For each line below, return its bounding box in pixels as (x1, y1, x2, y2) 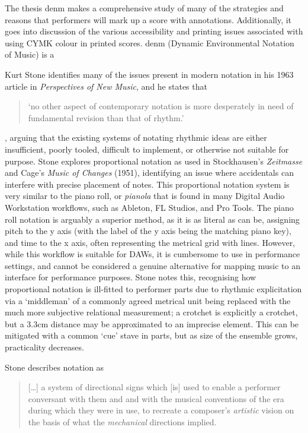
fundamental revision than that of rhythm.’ (28, 111, 184, 124)
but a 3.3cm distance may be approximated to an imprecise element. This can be (5, 317, 299, 330)
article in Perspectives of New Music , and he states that (5, 80, 207, 92)
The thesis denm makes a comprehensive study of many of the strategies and (5, 2, 284, 14)
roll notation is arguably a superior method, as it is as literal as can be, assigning (5, 213, 300, 225)
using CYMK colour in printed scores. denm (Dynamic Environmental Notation (5, 36, 294, 49)
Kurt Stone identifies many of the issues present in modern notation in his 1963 (5, 68, 294, 80)
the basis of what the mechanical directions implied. (28, 416, 217, 428)
